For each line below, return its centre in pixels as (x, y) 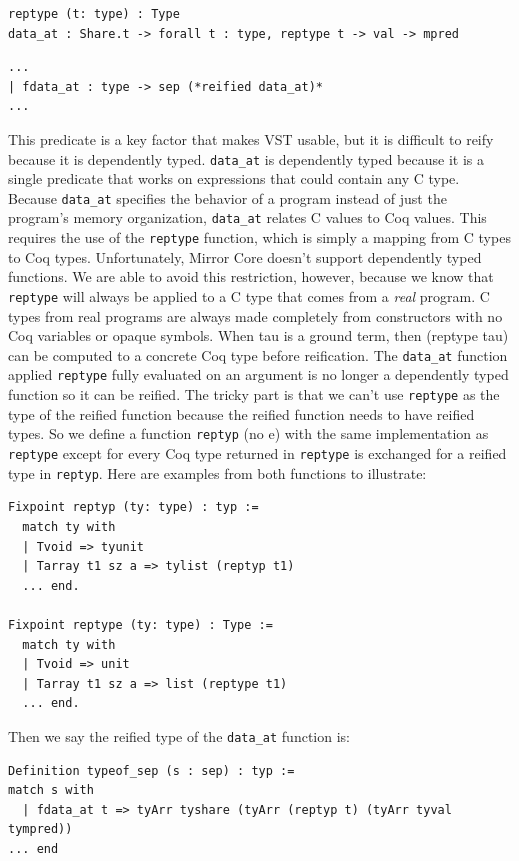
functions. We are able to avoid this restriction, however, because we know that (251, 276)
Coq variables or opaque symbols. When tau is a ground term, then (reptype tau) (258, 335)
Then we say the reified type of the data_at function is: (179, 735)
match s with (51, 790)
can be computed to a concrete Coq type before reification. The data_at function (258, 354)
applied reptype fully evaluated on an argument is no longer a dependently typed (258, 374)
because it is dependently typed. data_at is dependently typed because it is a (246, 158)
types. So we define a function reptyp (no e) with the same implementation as (248, 433)
